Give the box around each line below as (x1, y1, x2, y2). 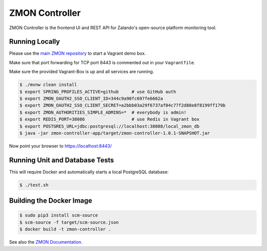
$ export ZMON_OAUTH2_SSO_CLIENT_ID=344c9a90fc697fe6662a (19, 96, 163, 101)
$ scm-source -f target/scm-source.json (19, 219, 119, 225)
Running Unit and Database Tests (9, 156, 114, 164)
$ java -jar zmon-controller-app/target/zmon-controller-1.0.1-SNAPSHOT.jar (19, 130, 210, 136)
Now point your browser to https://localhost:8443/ (9, 143, 112, 149)
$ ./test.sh (19, 182, 49, 188)
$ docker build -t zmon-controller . (19, 226, 111, 232)
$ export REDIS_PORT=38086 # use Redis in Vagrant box (19, 117, 200, 122)
